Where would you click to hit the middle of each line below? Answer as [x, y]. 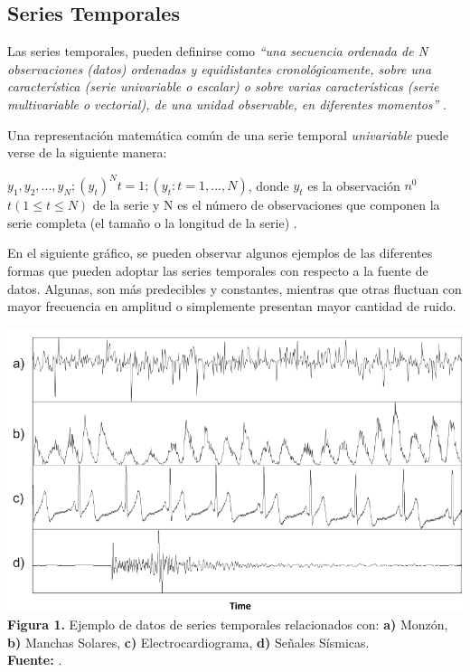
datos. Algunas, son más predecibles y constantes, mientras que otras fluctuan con [235, 288]
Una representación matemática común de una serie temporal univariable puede [228, 134]
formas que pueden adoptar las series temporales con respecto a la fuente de [218, 271]
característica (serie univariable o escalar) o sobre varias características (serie [223, 86]
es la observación [354, 185]
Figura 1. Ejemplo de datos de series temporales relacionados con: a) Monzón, [228, 625]
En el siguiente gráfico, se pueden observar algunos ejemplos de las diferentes [220, 253]
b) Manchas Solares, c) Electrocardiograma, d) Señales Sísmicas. [188, 642]
